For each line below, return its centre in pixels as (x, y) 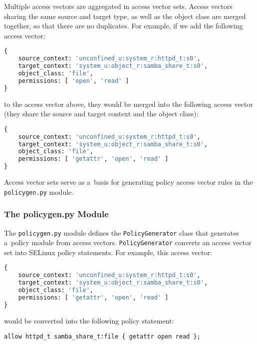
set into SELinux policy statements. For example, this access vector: (108, 252)
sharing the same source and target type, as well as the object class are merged (125, 16)
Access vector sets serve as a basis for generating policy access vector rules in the (128, 182)
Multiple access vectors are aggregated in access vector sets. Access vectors (118, 6)
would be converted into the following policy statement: (89, 320)
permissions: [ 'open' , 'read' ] (74, 81)
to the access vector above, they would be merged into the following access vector (128, 104)
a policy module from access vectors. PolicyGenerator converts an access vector (128, 242)
